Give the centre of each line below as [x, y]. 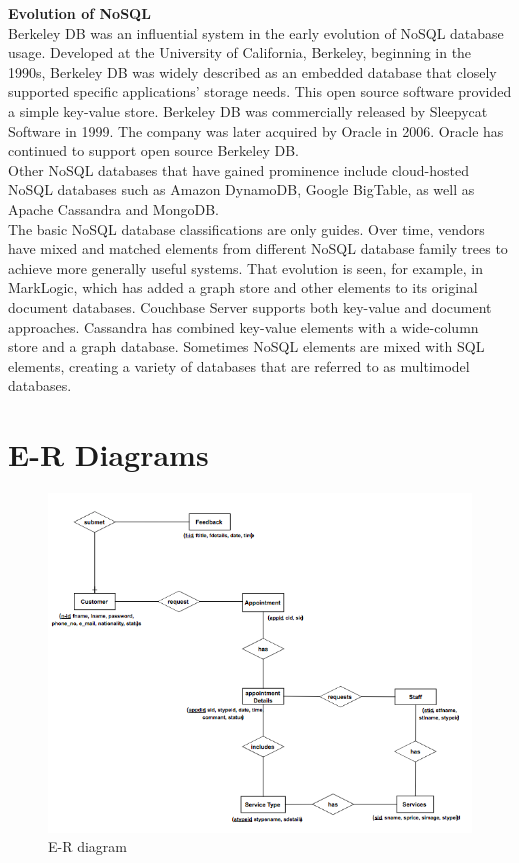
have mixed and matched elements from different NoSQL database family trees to [258, 248]
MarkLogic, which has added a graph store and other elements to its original [243, 287]
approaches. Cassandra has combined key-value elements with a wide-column [243, 326]
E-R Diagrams [108, 454]
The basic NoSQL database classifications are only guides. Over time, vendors [246, 228]
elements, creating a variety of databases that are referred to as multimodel [239, 365]
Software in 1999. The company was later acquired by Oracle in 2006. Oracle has [256, 130]
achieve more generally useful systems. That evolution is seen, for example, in [245, 267]
